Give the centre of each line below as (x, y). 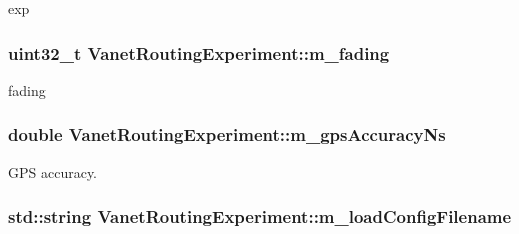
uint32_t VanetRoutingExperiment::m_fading (199, 52)
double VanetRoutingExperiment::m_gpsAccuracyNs (227, 134)
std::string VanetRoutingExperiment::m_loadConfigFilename (260, 216)
